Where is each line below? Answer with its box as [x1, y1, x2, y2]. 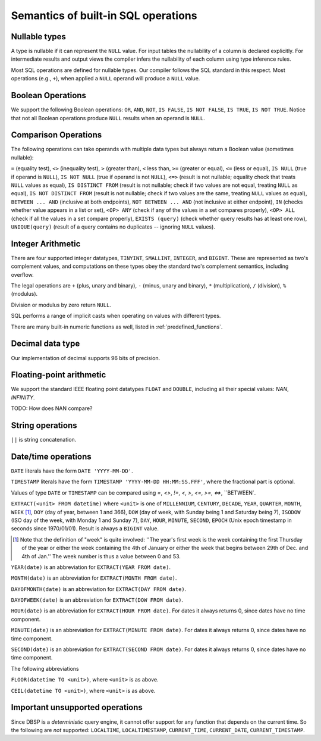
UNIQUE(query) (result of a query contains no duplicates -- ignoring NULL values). [11, 223, 215, 230]
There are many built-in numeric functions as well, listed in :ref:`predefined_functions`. [11, 323, 223, 330]
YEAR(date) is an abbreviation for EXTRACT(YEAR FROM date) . [11, 563, 171, 571]
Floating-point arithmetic [11, 370, 106, 380]
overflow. [11, 271, 34, 278]
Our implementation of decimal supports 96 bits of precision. [11, 354, 160, 361]
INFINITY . [11, 393, 35, 401]
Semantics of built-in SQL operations [11, 9, 197, 22]
